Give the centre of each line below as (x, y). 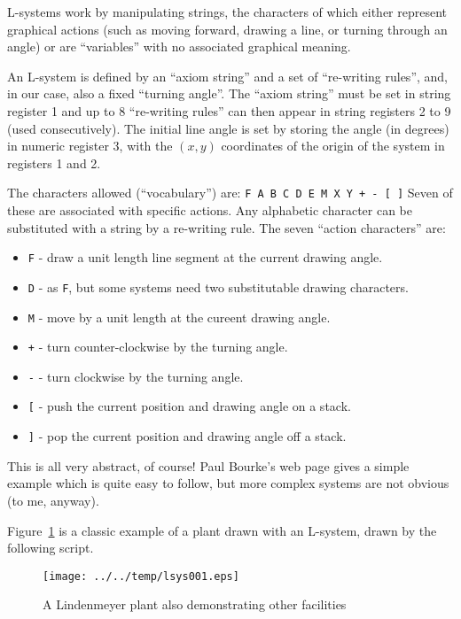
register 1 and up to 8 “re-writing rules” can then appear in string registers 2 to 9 (229, 110)
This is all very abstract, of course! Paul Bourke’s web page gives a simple (208, 465)
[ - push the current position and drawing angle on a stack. (189, 406)
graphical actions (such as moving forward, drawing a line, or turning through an (227, 29)
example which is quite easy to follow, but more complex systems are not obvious (228, 483)
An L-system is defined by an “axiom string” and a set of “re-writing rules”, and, (228, 76)
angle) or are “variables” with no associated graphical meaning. (179, 46)
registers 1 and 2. (54, 162)
